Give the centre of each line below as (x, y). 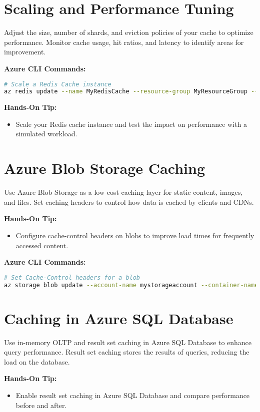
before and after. (41, 405)
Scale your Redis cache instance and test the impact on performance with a (131, 124)
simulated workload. (46, 134)
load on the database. (37, 361)
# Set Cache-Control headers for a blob (72, 277)
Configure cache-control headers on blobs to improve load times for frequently (135, 235)
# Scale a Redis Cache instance (58, 84)
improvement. (25, 52)
